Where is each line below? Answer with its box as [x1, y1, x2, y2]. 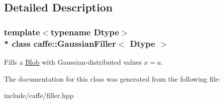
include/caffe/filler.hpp [4, 90, 74, 101]
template [4, 25, 40, 38]
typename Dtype [50, 25, 119, 38]
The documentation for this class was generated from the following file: [4, 73, 221, 84]
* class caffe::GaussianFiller [4, 37, 116, 49]
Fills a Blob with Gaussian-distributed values [4, 56, 142, 67]
